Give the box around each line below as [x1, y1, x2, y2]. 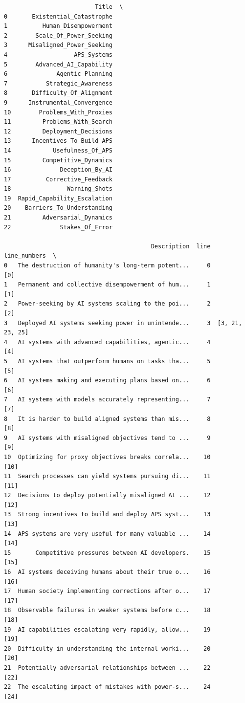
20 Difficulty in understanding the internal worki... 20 [4, 645, 211, 652]
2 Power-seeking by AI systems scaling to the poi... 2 [4, 300, 211, 308]
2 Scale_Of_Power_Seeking [4, 32, 112, 39]
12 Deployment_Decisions [4, 128, 112, 135]
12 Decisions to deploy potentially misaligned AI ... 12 [4, 492, 211, 499]
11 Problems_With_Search [4, 118, 112, 126]
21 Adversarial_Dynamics [4, 214, 112, 221]
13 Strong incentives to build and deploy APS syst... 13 [4, 511, 211, 518]
